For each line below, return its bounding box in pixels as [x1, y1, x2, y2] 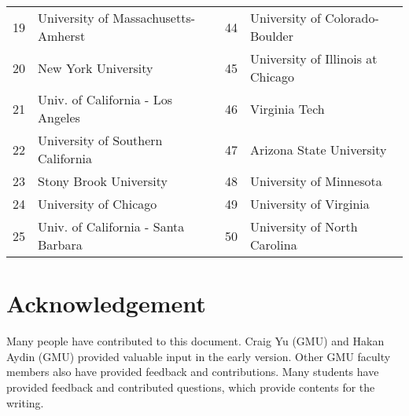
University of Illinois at [250, 49, 378, 68]
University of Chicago [38, 195, 157, 213]
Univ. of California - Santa [38, 217, 185, 235]
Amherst [38, 27, 86, 45]
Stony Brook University [38, 172, 168, 190]
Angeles [38, 108, 80, 126]
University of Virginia [250, 195, 370, 213]
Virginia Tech [250, 99, 325, 118]
